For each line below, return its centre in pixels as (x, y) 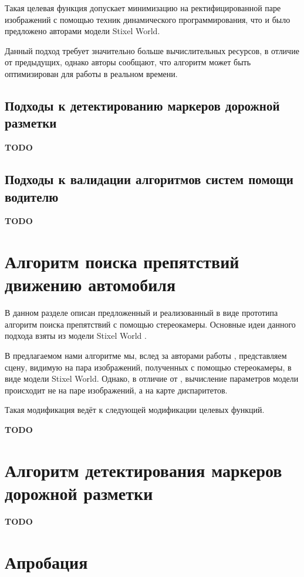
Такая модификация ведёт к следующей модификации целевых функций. (135, 410)
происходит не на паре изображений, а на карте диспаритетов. (116, 390)
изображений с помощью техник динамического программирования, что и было (148, 19)
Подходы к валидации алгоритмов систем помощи (149, 179)
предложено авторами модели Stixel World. (82, 31)
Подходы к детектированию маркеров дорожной (142, 105)
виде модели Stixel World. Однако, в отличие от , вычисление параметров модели (152, 378)
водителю (32, 196)
